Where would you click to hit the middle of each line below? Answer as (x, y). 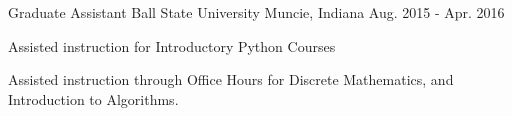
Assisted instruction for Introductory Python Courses (172, 45)
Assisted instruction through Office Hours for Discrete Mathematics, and (231, 79)
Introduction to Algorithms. (93, 98)
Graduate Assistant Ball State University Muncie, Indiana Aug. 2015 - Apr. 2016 (256, 12)
